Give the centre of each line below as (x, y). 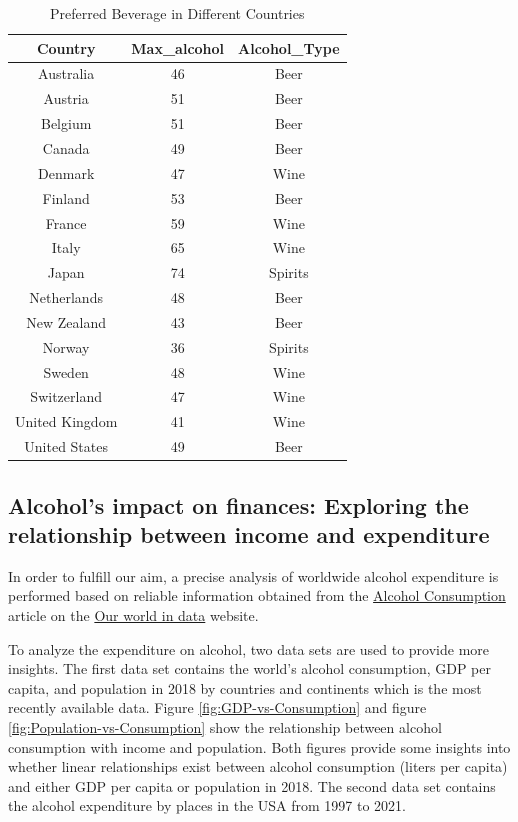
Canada (66, 147)
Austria (66, 98)
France (66, 222)
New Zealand (66, 321)
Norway (66, 346)
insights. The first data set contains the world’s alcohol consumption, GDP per (249, 668)
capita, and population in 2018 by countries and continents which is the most (245, 687)
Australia (66, 73)
